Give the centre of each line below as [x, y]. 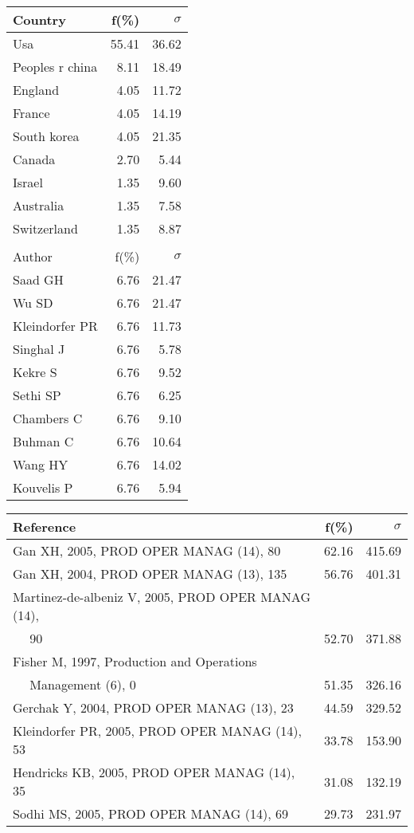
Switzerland [45, 228]
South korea [46, 136]
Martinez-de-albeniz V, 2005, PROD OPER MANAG [162, 597]
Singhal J [39, 349]
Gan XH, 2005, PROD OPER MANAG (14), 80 [147, 550]
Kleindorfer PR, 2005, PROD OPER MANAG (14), [157, 731]
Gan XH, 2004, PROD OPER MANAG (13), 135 [150, 574]
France [31, 113]
